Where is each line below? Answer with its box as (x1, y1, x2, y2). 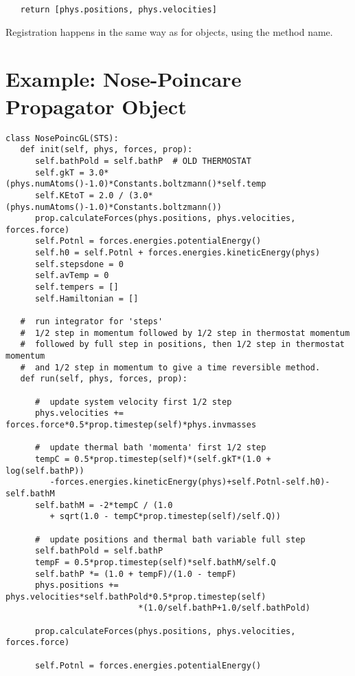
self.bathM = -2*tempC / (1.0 (34, 500, 173, 510)
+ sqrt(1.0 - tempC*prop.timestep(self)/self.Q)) (49, 511, 281, 522)
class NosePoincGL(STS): (5, 133, 119, 143)
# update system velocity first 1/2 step (34, 397, 232, 407)
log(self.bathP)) (5, 465, 84, 476)
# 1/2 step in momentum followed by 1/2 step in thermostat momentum (20, 328, 350, 338)
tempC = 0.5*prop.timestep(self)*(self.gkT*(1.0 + (34, 454, 271, 464)
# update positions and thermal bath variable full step (34, 534, 306, 545)
